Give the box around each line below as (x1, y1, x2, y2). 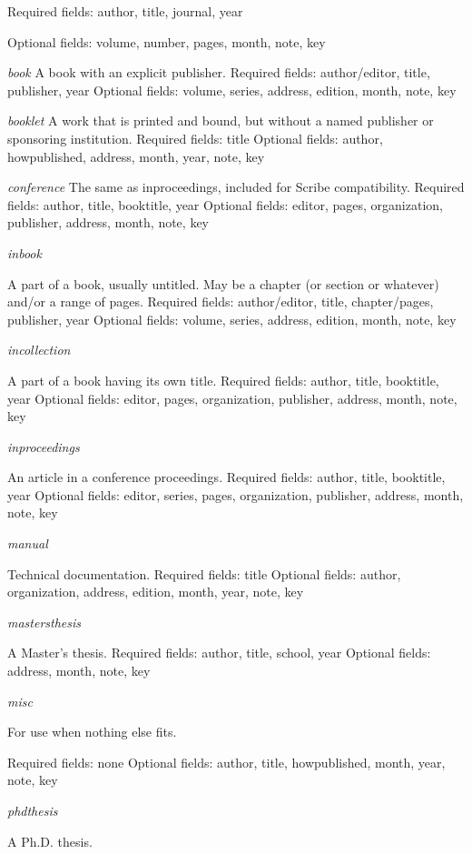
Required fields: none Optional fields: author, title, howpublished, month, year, (7, 752, 446, 771)
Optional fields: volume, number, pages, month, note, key (7, 32, 326, 51)
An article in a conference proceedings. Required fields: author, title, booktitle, (7, 467, 446, 487)
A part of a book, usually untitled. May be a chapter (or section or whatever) (7, 274, 439, 293)
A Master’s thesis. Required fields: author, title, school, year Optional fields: (7, 643, 431, 662)
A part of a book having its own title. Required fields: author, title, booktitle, (7, 370, 439, 389)
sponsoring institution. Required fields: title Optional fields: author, (7, 128, 383, 147)
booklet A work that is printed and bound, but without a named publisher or (7, 111, 434, 130)
